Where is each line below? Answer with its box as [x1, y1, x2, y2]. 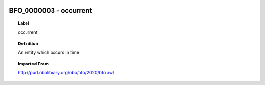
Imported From [18, 61, 49, 66]
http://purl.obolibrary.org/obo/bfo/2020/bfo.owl [18, 69, 114, 75]
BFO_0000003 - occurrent [9, 6, 92, 15]
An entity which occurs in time [18, 49, 79, 56]
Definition [18, 41, 39, 46]
